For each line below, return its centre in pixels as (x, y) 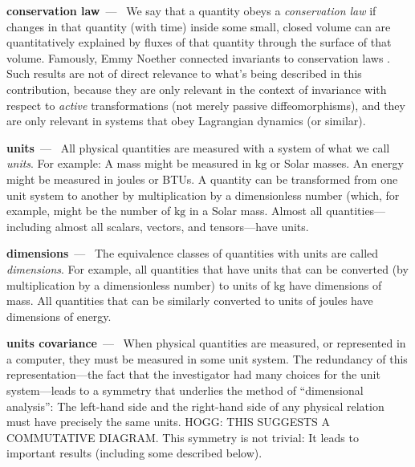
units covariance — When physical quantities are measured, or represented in (206, 343)
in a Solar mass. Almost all (256, 211)
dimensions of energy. (59, 316)
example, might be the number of (89, 211)
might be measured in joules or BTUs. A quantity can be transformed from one (202, 179)
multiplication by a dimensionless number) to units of (138, 284)
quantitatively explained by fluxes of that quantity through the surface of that (199, 42)
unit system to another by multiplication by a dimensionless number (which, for (203, 195)
